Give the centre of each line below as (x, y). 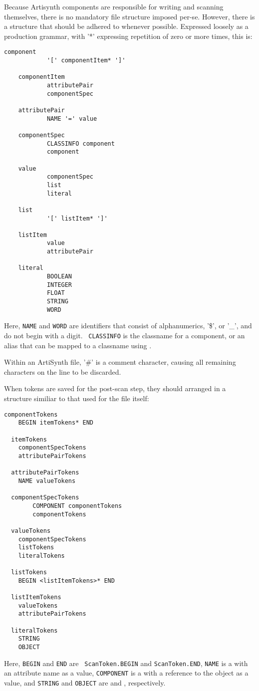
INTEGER (59, 285)
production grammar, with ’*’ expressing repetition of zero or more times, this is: (128, 36)
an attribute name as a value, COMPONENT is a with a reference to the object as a (126, 673)
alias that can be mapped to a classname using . (78, 345)
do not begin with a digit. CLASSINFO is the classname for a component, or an (125, 336)
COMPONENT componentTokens (77, 506)
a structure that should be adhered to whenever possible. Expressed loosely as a (126, 26)
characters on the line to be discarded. (63, 371)
